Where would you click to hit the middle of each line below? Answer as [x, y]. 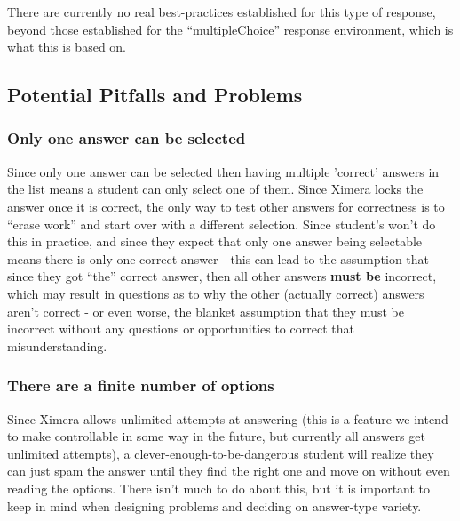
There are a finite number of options [141, 385]
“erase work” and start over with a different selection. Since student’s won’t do [222, 224]
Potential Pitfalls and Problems [155, 95]
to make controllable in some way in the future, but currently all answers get [216, 436]
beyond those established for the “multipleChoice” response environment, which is [230, 29]
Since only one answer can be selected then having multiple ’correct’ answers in [223, 171]
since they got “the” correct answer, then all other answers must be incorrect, [222, 276]
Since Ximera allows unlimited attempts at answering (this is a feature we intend [228, 418]
